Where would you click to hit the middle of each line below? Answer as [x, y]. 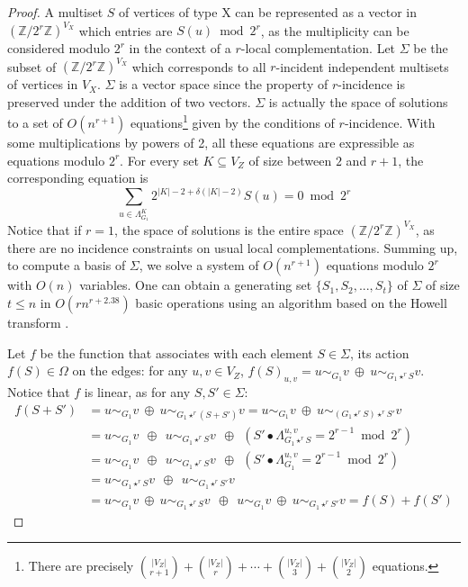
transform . [38, 322]
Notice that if [45, 229]
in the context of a [180, 48]
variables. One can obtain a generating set [196, 285]
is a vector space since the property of [224, 84]
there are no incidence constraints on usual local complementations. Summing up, [233, 247]
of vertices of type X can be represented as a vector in [268, 12]
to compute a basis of [67, 265]
